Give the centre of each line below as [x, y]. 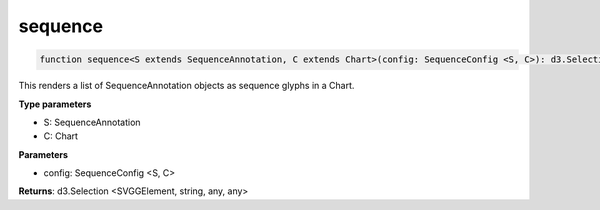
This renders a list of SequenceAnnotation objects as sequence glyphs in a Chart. [186, 86]
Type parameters [55, 104]
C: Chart [61, 136]
